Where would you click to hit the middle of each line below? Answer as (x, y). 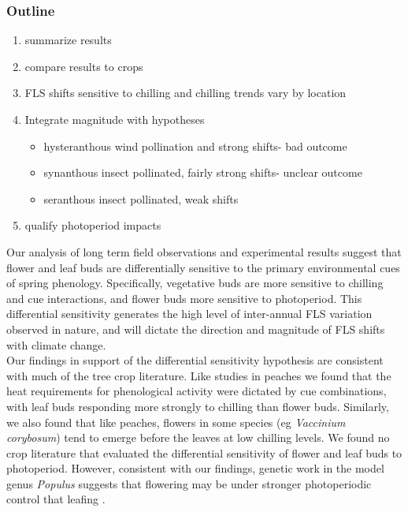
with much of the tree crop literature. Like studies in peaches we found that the (199, 375)
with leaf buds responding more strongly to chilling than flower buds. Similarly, (198, 406)
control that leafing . (56, 499)
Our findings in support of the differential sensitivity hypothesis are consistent (195, 360)
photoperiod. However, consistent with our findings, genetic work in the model (195, 468)
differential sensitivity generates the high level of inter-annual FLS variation (189, 314)
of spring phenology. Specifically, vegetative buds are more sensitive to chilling (195, 283)
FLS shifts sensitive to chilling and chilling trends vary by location (185, 93)
